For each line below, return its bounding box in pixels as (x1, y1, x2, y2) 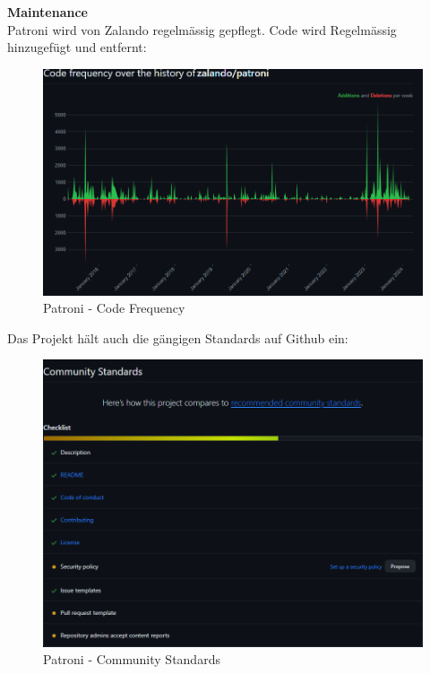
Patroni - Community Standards (43, 650, 220, 669)
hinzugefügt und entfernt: (7, 38, 147, 56)
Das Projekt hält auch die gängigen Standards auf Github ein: (7, 328, 348, 347)
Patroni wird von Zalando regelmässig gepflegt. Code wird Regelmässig (7, 20, 397, 39)
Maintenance (7, 3, 88, 21)
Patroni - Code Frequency (43, 298, 185, 317)
